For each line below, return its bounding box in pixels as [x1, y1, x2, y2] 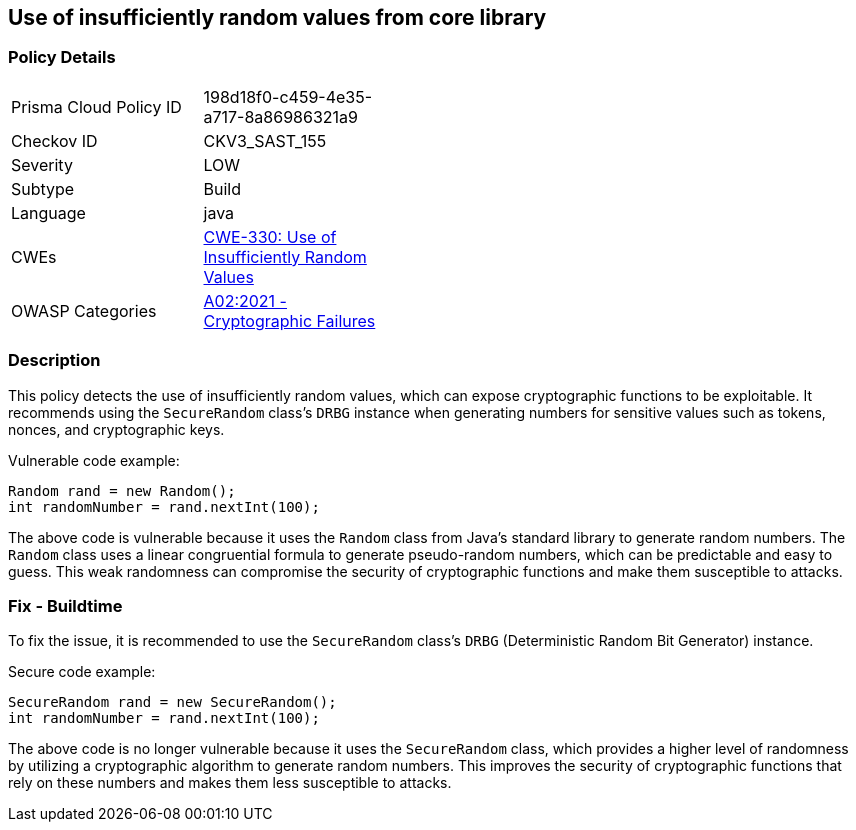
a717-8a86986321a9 [203, 106, 358, 127]
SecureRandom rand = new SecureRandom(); [8, 694, 337, 711]
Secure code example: [8, 663, 156, 681]
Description [8, 350, 101, 371]
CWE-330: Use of [203, 226, 337, 247]
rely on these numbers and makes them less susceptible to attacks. [8, 774, 452, 792]
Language [11, 202, 86, 223]
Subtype [11, 178, 75, 199]
